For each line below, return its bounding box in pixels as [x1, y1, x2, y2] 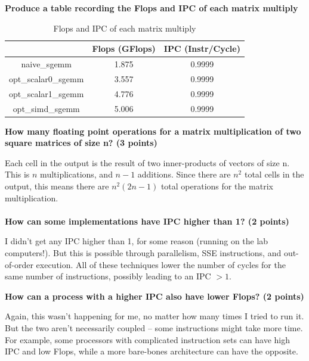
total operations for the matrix [160, 180, 273, 192]
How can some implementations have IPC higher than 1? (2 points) [5, 214, 289, 227]
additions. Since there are [137, 168, 231, 181]
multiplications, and [40, 168, 113, 181]
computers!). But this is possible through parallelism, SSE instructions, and [5, 247, 282, 259]
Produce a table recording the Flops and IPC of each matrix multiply [5, 2, 298, 14]
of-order [5, 258, 33, 270]
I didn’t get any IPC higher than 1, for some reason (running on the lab [5, 235, 268, 247]
